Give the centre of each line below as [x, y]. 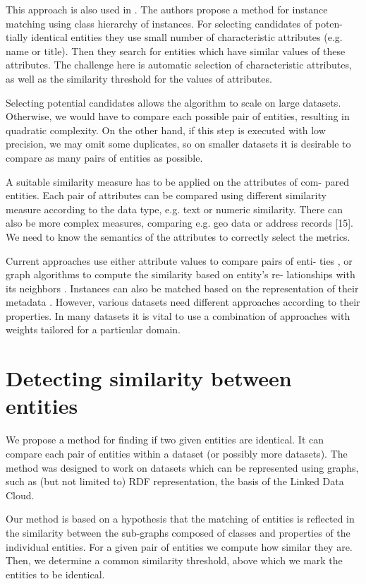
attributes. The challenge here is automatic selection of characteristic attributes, [179, 65]
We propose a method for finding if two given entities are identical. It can [165, 440]
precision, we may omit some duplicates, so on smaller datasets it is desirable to [178, 144]
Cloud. [20, 495]
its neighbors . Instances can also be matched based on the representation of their [182, 288]
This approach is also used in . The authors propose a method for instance [167, 9]
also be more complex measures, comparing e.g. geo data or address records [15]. [180, 223]
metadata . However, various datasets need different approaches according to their [183, 302]
